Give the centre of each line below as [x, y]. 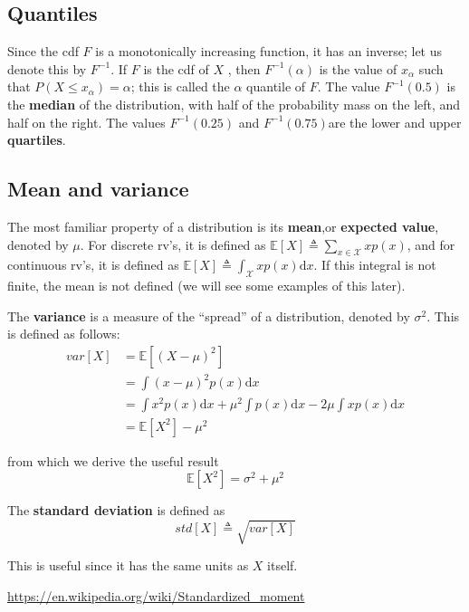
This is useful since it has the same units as [128, 565]
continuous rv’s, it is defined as [93, 265]
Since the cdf [43, 51]
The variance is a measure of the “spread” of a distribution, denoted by [209, 316]
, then [244, 68]
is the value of [358, 68]
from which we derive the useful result [113, 460]
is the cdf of [176, 68]
